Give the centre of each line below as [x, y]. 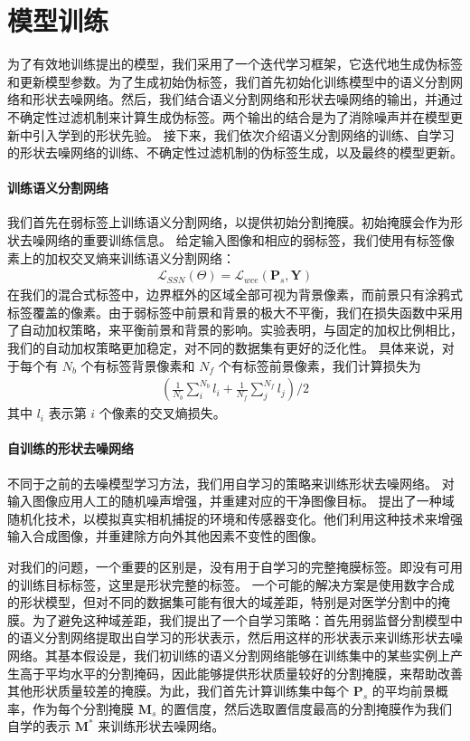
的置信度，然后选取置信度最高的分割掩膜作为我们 [307, 708]
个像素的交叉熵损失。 [162, 413]
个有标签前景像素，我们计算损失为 [320, 365]
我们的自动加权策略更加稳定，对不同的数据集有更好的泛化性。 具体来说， [225, 348]
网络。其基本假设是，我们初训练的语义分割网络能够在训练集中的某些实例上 [229, 655]
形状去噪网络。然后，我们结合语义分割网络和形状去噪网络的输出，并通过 [247, 99]
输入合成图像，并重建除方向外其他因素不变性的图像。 [165, 536]
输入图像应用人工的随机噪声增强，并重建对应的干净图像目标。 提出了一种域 [231, 501]
